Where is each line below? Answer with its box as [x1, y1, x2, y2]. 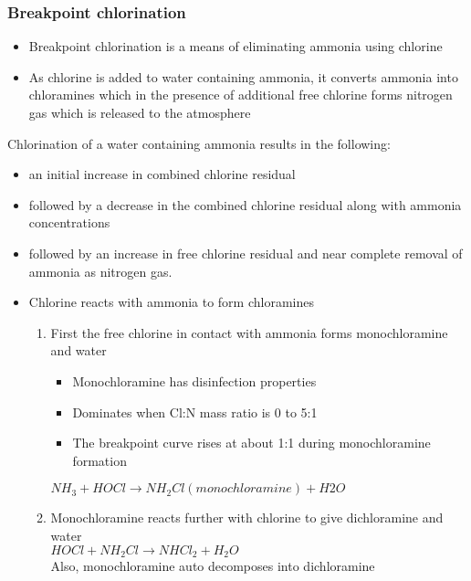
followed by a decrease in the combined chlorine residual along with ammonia [28, 195, 462, 214]
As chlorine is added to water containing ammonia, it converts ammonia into [28, 67, 458, 86]
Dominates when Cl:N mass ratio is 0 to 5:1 [72, 402, 318, 421]
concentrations [28, 213, 110, 232]
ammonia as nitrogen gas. [28, 261, 173, 280]
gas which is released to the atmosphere [28, 103, 251, 121]
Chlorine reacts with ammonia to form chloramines [28, 292, 314, 312]
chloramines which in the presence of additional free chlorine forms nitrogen [28, 85, 453, 104]
